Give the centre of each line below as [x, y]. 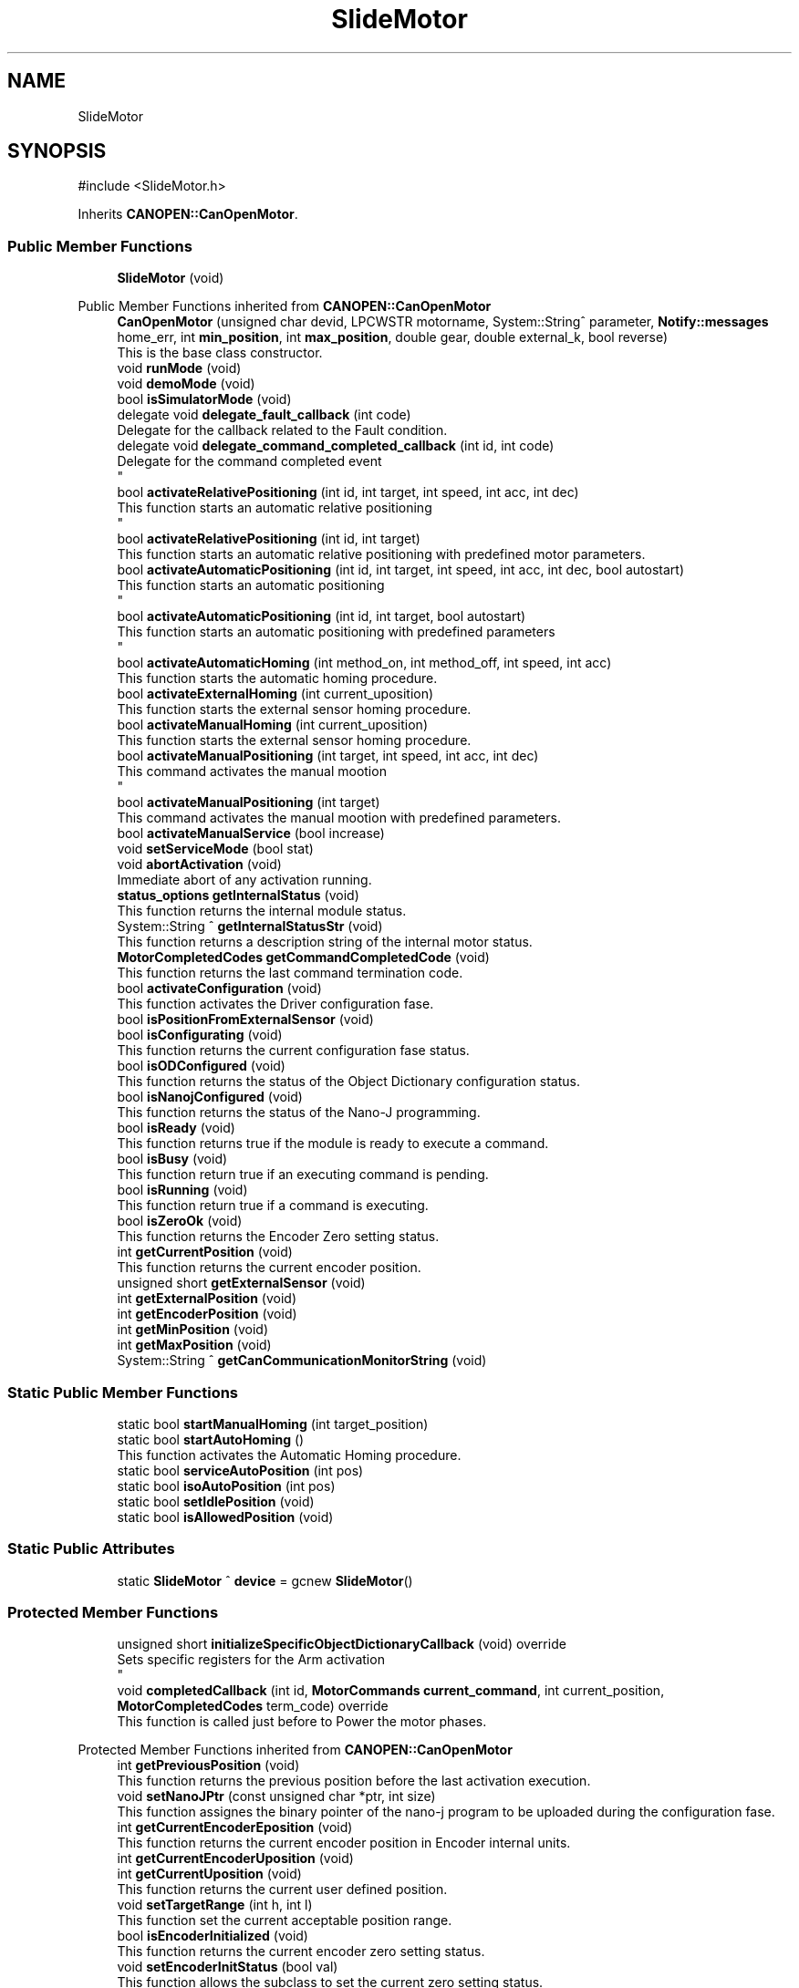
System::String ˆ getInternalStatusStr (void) [250, 927]
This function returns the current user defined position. [282, 1890]
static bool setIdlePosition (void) [216, 1501]
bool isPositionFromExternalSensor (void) [245, 1020]
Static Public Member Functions [123, 1392]
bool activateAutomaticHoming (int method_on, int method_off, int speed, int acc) [364, 663]
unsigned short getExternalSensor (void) [241, 1283]
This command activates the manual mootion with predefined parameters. [339, 818]
